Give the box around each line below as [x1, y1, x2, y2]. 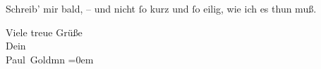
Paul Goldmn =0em [6, 52, 94, 66]
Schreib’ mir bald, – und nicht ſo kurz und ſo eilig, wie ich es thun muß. [6, 1, 317, 15]
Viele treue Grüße [6, 24, 83, 39]
